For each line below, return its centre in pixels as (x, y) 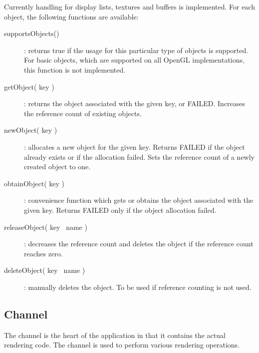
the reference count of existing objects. (83, 113)
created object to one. (57, 166)
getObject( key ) (29, 86)
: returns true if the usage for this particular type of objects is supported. (136, 50)
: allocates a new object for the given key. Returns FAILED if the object (134, 146)
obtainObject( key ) (34, 183)
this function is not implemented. (75, 69)
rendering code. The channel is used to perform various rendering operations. (122, 345)
